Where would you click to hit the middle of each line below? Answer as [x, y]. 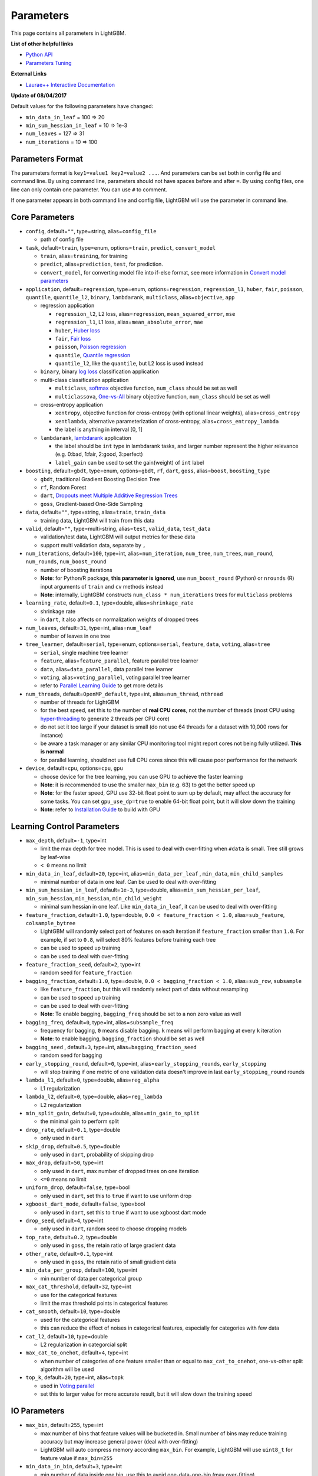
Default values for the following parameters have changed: [82, 106]
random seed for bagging [71, 1055]
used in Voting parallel [67, 1386]
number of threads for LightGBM [80, 702]
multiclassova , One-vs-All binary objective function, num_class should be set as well [163, 396]
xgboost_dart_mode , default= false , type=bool [85, 1204]
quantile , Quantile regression [93, 355]
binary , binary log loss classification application [100, 371]
